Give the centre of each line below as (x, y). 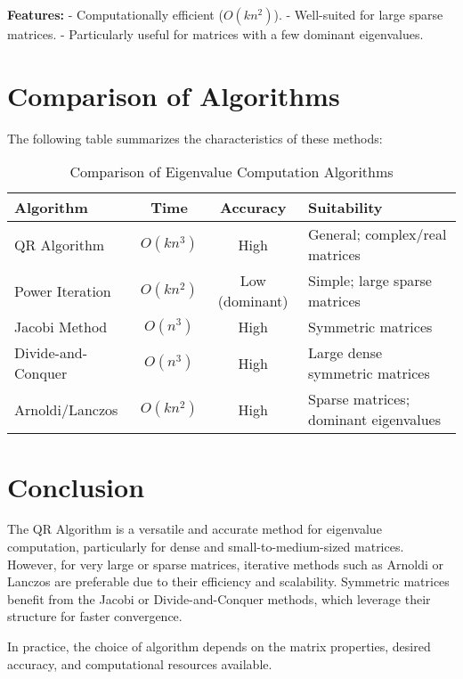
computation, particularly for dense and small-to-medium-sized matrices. (206, 547)
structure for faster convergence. (95, 616)
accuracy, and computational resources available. (140, 663)
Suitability (345, 208)
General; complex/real (378, 234)
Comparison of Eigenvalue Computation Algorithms (231, 172)
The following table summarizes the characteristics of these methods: (195, 138)
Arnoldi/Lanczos (66, 409)
